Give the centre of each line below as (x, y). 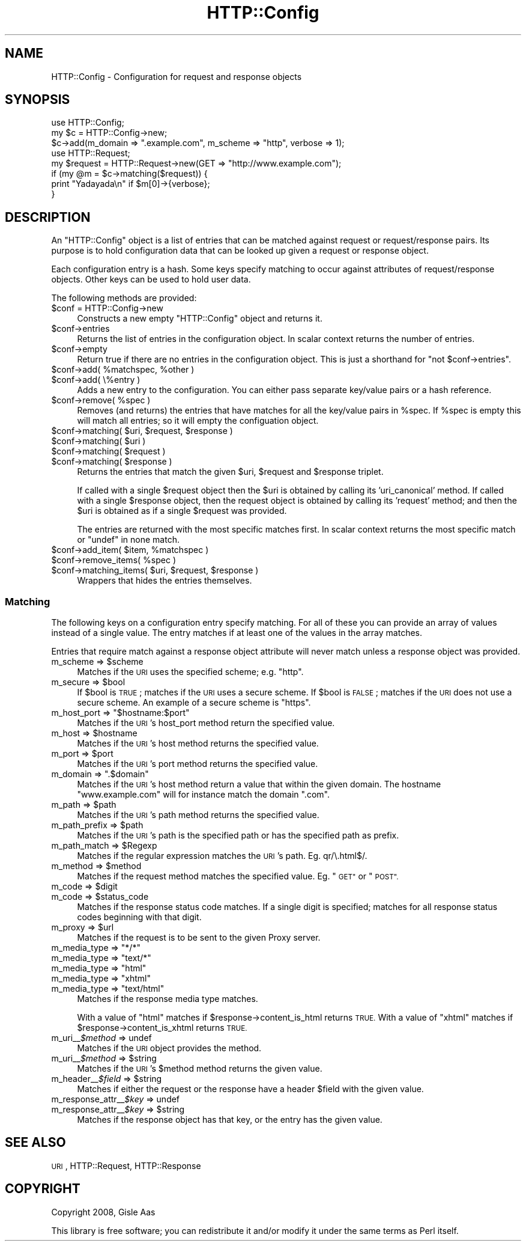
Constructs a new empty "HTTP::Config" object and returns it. (200, 319)
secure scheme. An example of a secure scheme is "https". (194, 703)
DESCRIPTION (48, 217)
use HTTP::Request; (91, 153)
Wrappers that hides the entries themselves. (165, 581)
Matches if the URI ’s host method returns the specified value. (198, 744)
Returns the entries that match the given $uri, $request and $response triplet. (230, 472)
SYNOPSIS (38, 100)
